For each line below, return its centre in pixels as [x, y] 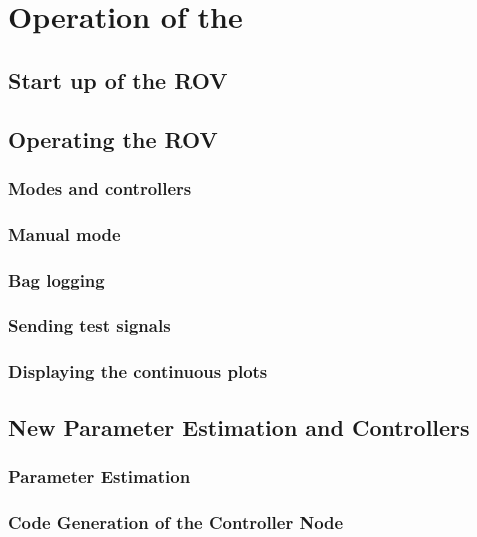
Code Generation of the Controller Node [176, 521]
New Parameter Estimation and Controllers [239, 426]
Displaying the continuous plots [138, 371]
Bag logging [56, 279]
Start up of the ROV [118, 79]
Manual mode [64, 233]
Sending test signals [89, 325]
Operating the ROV [113, 138]
